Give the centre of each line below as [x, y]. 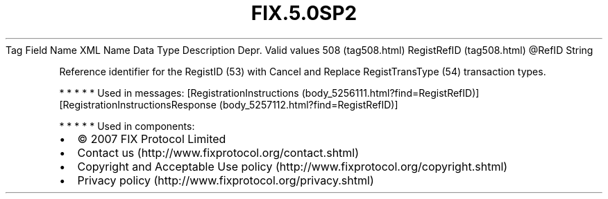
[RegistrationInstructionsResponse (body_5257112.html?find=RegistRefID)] [229, 104]
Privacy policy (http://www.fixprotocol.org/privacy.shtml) [226, 180]
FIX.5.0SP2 [304, 13]
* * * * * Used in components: [127, 126]
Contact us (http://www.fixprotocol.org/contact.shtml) [218, 152]
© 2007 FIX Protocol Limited [152, 139]
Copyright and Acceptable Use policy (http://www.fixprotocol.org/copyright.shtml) [293, 166]
